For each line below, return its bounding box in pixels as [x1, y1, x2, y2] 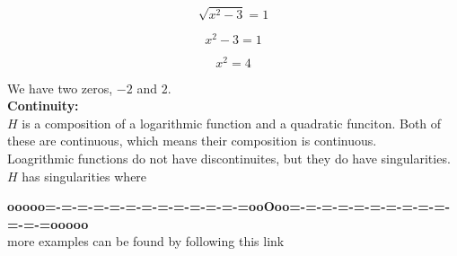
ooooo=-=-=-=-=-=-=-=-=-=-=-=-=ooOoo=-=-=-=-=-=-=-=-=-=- [7, 197, 451, 216]
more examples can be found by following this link [7, 232, 285, 251]
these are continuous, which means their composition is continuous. [7, 131, 377, 150]
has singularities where [22, 166, 147, 185]
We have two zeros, [7, 78, 113, 97]
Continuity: [7, 96, 79, 115]
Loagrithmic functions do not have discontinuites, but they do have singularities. [7, 149, 451, 168]
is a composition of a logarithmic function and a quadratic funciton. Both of [22, 113, 442, 132]
